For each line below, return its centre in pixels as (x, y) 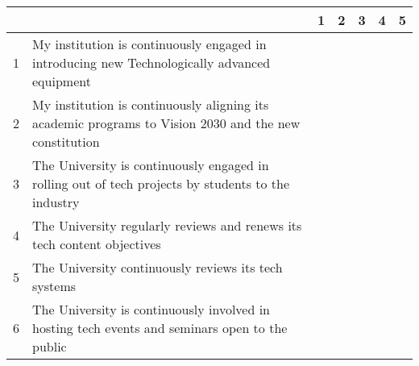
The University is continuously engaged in (151, 165)
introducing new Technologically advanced (151, 62)
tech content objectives (97, 244)
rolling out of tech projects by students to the (161, 183)
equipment (62, 81)
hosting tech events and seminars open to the (160, 328)
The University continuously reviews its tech (158, 267)
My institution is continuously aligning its (151, 104)
